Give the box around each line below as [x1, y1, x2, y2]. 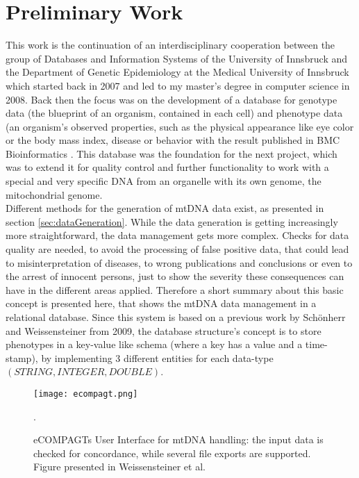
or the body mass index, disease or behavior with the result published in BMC [6, 133, 340, 147]
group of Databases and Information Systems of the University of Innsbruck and [6, 51, 348, 65]
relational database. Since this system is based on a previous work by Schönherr [6, 310, 346, 324]
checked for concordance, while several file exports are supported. [33, 445, 311, 460]
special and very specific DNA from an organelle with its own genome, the [6, 174, 322, 188]
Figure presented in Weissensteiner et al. [33, 459, 206, 474]
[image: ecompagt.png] [33, 388, 138, 399]
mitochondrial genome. [6, 187, 103, 201]
